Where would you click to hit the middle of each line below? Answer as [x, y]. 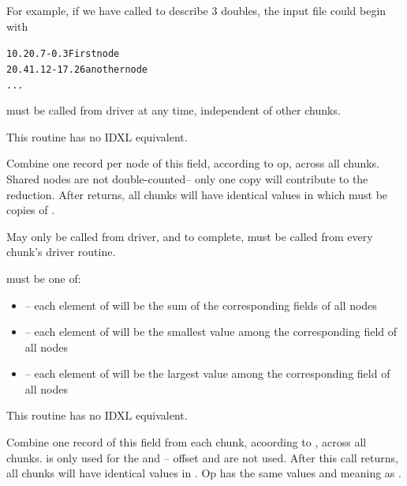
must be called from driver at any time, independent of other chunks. [174, 110]
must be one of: [44, 278]
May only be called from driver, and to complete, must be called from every [190, 236]
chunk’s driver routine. [61, 252]
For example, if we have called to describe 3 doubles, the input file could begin [196, 10]
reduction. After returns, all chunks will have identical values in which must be [197, 194]
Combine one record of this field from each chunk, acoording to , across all [187, 442]
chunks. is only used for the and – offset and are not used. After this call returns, [202, 457]
